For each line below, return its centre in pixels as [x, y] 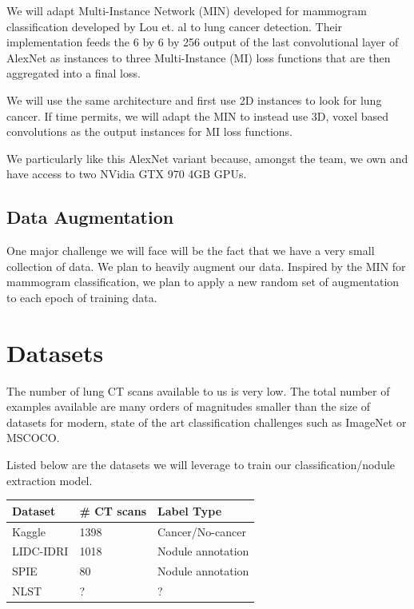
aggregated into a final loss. [74, 73]
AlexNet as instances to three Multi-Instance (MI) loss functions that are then [199, 57]
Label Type [190, 510]
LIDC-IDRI [40, 551]
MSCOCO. [33, 438]
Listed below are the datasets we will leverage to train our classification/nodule [201, 465]
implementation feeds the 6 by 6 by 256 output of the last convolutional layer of [203, 42]
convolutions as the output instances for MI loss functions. [149, 131]
